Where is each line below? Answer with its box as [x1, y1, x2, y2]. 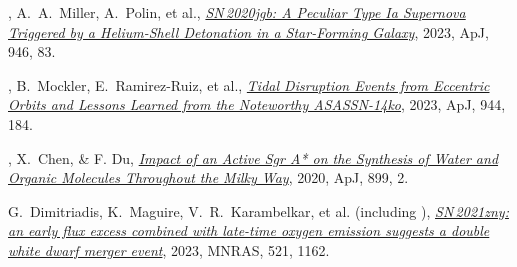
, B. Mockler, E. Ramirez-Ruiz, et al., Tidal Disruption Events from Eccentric [8, 74, 490, 95]
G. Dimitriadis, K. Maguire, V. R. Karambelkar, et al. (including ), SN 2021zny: [8, 200, 509, 221]
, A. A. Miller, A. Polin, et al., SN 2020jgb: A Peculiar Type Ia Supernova [8, 2, 466, 22]
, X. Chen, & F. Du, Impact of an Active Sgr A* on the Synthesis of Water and [8, 147, 499, 168]
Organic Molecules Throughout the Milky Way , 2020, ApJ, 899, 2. [8, 167, 409, 188]
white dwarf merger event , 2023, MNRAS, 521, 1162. [8, 239, 330, 260]
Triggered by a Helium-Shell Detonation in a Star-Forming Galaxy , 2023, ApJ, [8, 21, 489, 42]
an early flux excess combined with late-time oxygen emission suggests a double [8, 220, 490, 241]
